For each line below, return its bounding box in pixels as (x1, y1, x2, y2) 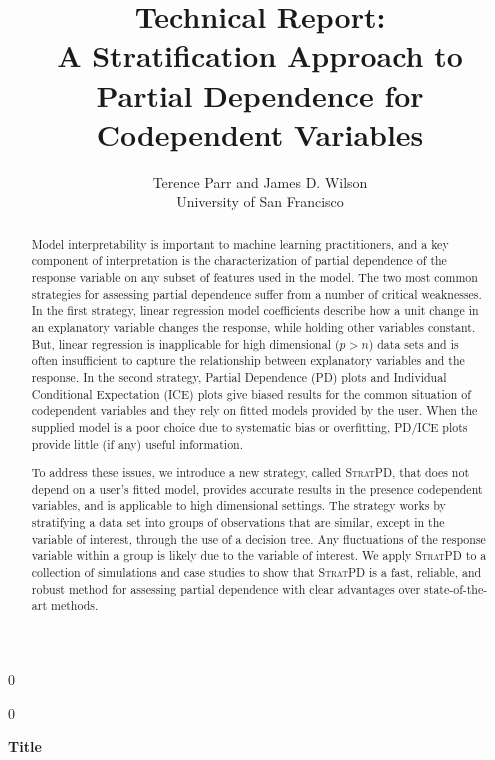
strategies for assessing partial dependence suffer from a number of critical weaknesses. (31, 285, 482, 302)
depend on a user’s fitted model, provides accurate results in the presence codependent (31, 480, 483, 497)
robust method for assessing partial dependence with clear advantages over (31, 580, 421, 597)
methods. (50, 597, 99, 614)
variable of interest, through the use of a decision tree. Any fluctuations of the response (31, 530, 486, 547)
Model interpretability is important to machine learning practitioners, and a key (31, 235, 449, 252)
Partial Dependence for (96, 74, 424, 115)
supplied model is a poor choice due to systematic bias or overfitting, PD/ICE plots (31, 418, 468, 435)
